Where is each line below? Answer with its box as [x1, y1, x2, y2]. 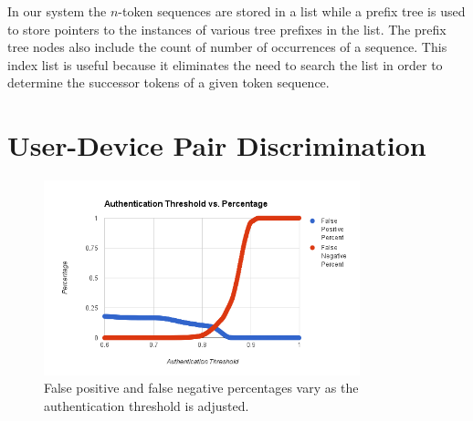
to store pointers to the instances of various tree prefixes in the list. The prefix [7, 19, 447, 38]
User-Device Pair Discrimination [7, 127, 426, 164]
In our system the [7, 2, 107, 20]
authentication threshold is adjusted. [44, 395, 249, 415]
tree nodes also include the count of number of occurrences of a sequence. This [7, 37, 447, 56]
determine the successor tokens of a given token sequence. [7, 73, 330, 92]
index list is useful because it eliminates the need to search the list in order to [7, 55, 443, 74]
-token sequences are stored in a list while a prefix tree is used [118, 2, 466, 20]
